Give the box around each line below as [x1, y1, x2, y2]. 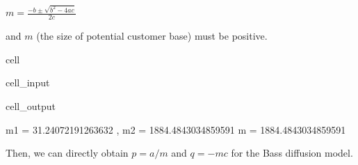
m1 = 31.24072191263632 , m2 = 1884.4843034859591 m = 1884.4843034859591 [6, 122, 346, 136]
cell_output [6, 98, 56, 113]
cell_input [6, 75, 50, 90]
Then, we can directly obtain [6, 146, 129, 160]
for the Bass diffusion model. [231, 146, 353, 160]
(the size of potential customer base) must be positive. [36, 29, 268, 43]
